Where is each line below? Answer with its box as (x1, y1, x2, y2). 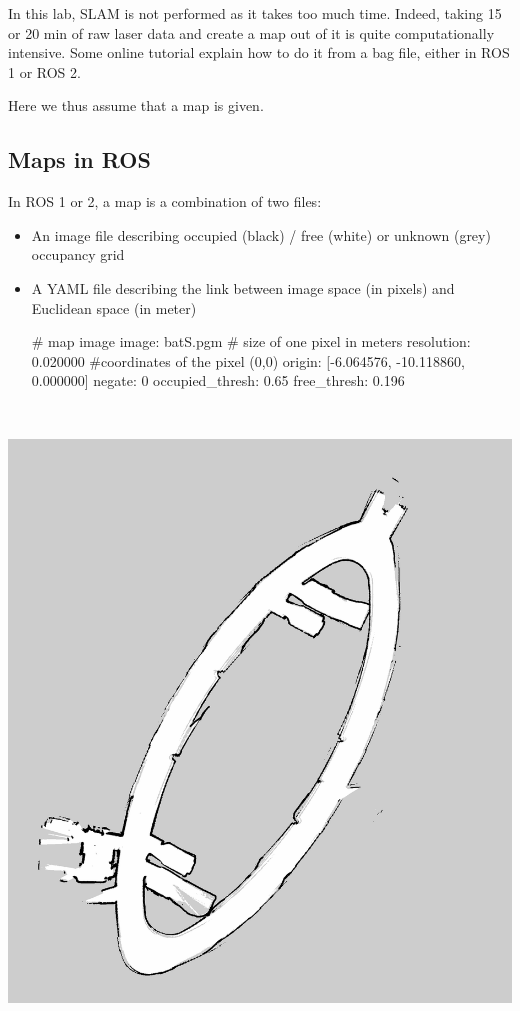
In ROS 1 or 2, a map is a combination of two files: (8, 191, 322, 212)
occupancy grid (31, 244, 125, 265)
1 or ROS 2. (8, 61, 81, 82)
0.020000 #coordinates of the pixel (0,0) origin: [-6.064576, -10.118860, (31, 350, 465, 371)
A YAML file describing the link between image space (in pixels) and (31, 277, 455, 298)
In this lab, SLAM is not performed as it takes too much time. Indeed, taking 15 (8, 3, 502, 23)
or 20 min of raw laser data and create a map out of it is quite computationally (8, 22, 495, 43)
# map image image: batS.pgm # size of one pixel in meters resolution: (31, 331, 471, 352)
